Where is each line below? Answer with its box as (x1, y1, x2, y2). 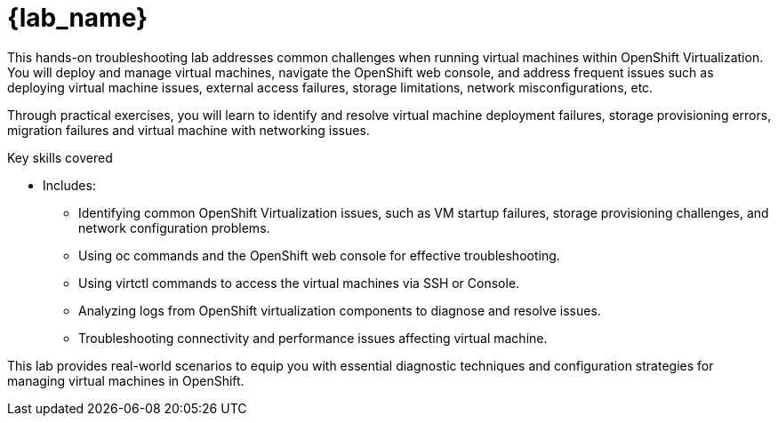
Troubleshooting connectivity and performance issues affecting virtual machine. (78, 330, 548, 346)
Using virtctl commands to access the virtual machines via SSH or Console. (78, 275, 520, 291)
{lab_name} (7, 3, 148, 33)
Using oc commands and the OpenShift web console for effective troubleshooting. (78, 247, 560, 263)
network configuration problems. (78, 219, 270, 235)
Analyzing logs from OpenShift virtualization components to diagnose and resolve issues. (78, 302, 601, 318)
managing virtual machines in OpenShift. (7, 372, 245, 388)
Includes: (43, 177, 96, 193)
